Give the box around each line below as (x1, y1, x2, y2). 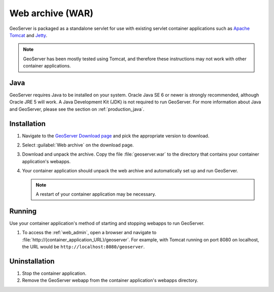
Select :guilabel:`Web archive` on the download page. (22, 142, 134, 148)
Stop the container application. (22, 270, 86, 276)
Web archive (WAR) (9, 8, 94, 19)
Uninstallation (9, 257, 55, 266)
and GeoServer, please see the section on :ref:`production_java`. (9, 106, 145, 112)
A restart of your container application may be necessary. (36, 191, 156, 197)
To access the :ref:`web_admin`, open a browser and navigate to (22, 230, 157, 236)
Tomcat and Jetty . (9, 32, 48, 38)
